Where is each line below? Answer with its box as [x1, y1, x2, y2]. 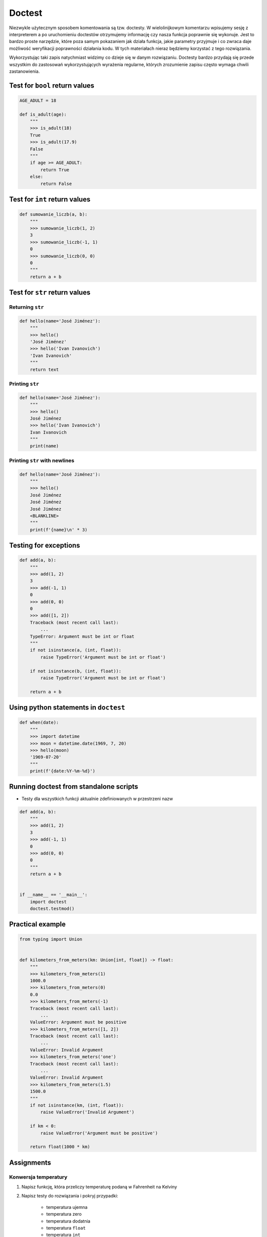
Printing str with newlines [9, 457, 75, 464]
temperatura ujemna [46, 1204, 88, 1210]
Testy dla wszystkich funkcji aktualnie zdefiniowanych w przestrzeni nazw [21, 796, 173, 802]
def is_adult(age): [19, 111, 67, 117]
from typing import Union [19, 936, 83, 942]
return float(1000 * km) [30, 1144, 90, 1150]
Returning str [9, 304, 44, 311]
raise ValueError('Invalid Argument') [40, 1109, 134, 1115]
